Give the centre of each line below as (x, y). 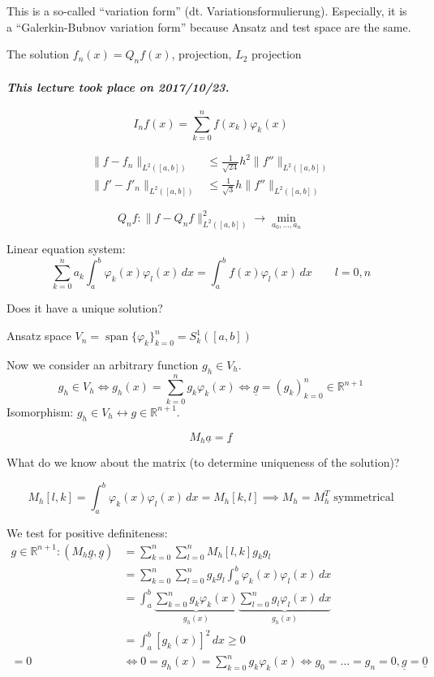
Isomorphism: (40, 411)
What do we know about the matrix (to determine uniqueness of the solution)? (203, 462)
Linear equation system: (66, 249)
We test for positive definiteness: (87, 532)
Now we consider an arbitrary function (103, 364)
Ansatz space (39, 336)
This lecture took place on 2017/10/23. (118, 86)
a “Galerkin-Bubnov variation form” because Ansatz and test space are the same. (209, 26)
